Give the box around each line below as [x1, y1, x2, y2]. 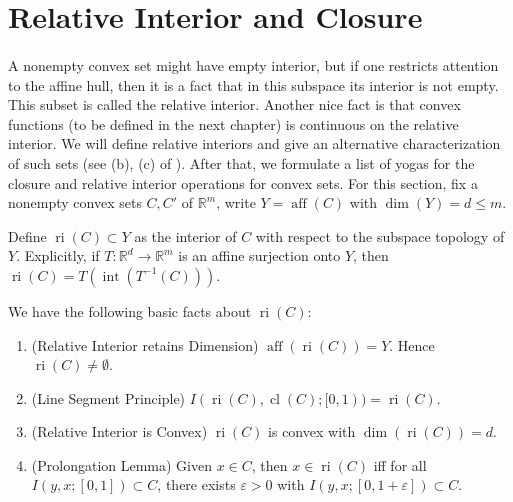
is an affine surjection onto [178, 245, 341, 266]
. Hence [389, 334, 435, 355]
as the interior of [134, 225, 237, 246]
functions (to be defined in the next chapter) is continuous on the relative [8, 113, 459, 134]
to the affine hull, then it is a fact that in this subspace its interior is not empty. [8, 74, 499, 95]
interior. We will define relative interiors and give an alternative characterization [8, 133, 501, 154]
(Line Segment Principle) [31, 387, 186, 408]
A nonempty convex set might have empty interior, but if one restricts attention [8, 54, 499, 75]
